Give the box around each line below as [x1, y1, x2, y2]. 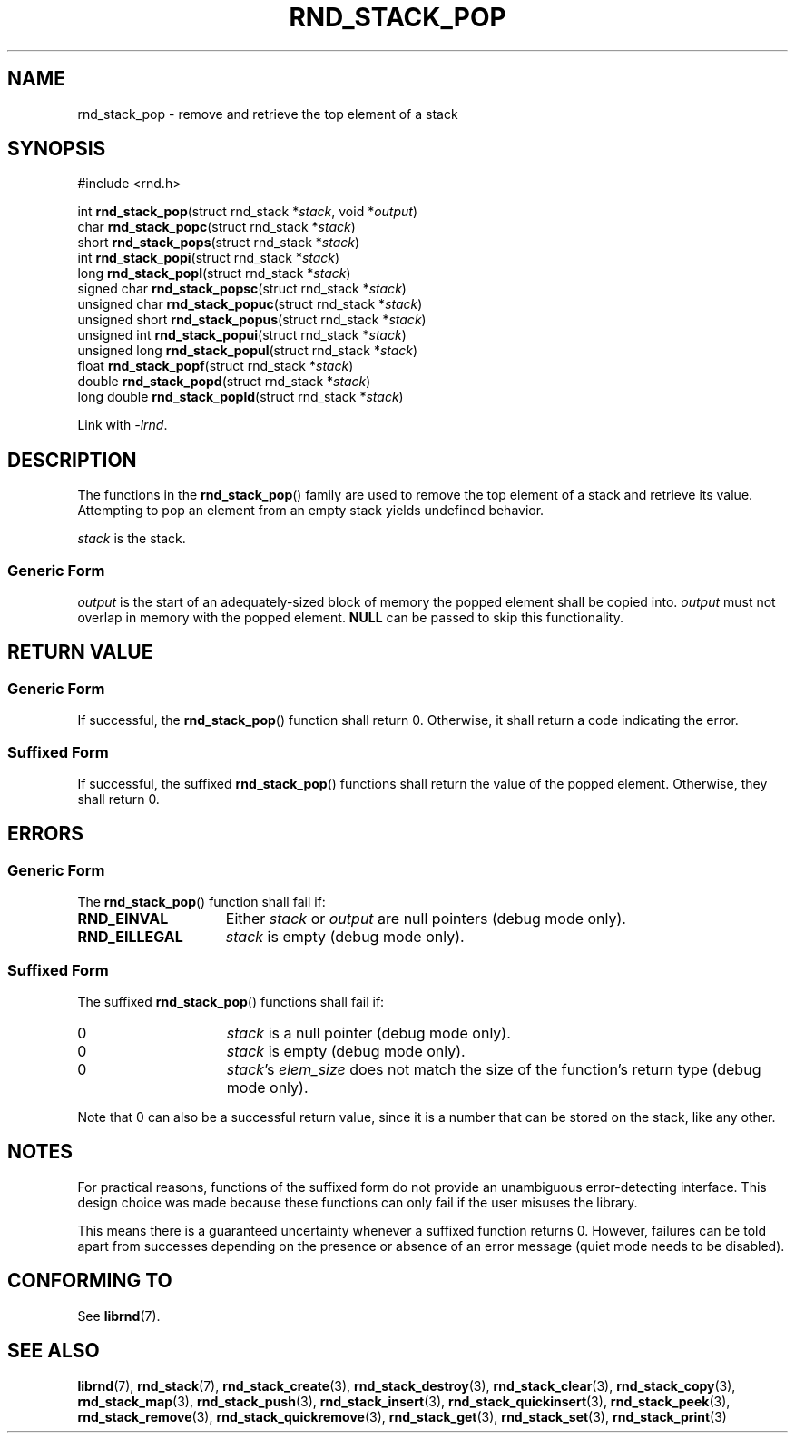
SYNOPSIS [7, 137, 106, 161]
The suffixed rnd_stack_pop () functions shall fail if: [77, 993, 385, 1009]
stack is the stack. [77, 531, 186, 547]
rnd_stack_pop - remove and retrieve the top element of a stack [77, 105, 458, 122]
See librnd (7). [77, 1307, 161, 1324]
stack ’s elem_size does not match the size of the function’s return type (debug [226, 1059, 761, 1078]
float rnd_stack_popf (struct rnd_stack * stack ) [77, 358, 354, 374]
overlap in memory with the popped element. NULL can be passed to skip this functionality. [77, 610, 623, 626]
